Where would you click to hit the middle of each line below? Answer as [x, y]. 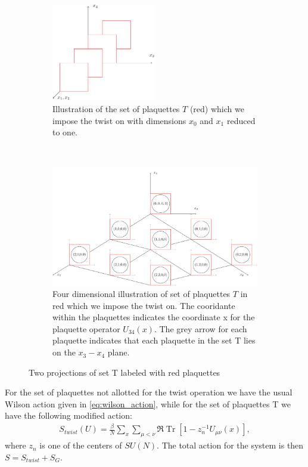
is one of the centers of [81, 445]
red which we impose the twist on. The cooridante [144, 305]
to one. [65, 132]
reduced [241, 120]
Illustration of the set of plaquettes [116, 108]
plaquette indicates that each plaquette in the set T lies [154, 340]
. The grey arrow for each [200, 328]
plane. [119, 352]
